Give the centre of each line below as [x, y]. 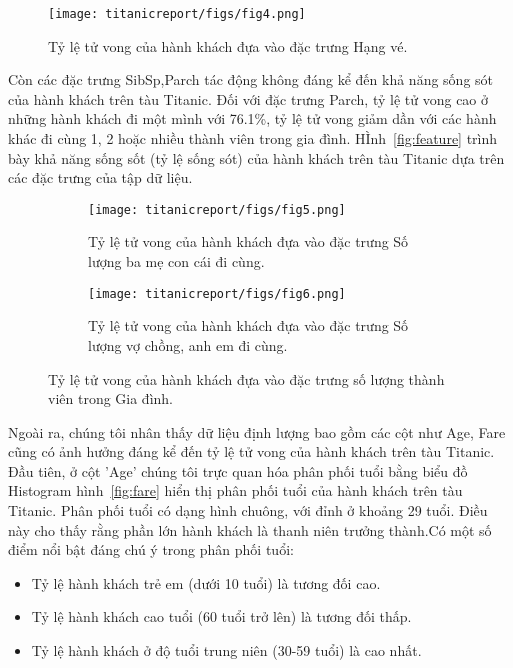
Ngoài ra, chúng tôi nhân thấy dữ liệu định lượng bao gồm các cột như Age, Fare [257, 431]
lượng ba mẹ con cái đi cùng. [176, 261]
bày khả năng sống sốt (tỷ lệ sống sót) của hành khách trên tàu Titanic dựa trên [256, 157]
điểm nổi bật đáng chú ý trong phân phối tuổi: [151, 549]
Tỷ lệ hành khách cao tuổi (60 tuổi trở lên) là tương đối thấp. [221, 616]
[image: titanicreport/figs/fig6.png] [217, 293]
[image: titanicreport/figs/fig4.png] [177, 14]
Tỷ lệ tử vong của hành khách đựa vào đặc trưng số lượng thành [246, 378]
